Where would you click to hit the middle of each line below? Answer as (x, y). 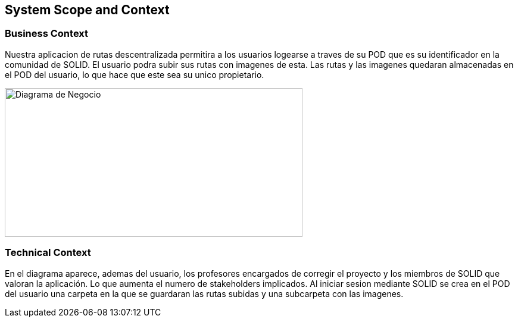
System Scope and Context (87, 10)
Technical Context (48, 253)
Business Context (47, 34)
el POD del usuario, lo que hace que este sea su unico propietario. (135, 74)
